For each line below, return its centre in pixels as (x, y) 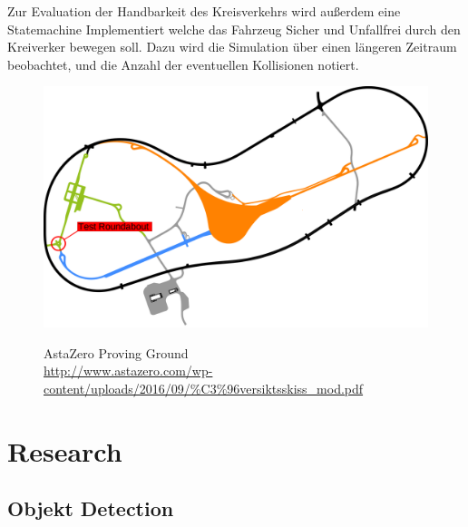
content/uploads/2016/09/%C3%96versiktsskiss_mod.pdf (204, 388)
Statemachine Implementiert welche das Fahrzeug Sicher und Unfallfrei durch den (234, 29)
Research (65, 450)
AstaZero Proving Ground (116, 352)
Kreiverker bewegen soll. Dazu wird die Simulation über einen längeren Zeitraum (232, 47)
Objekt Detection (91, 508)
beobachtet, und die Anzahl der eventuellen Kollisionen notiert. (183, 64)
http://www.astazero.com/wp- (128, 371)
